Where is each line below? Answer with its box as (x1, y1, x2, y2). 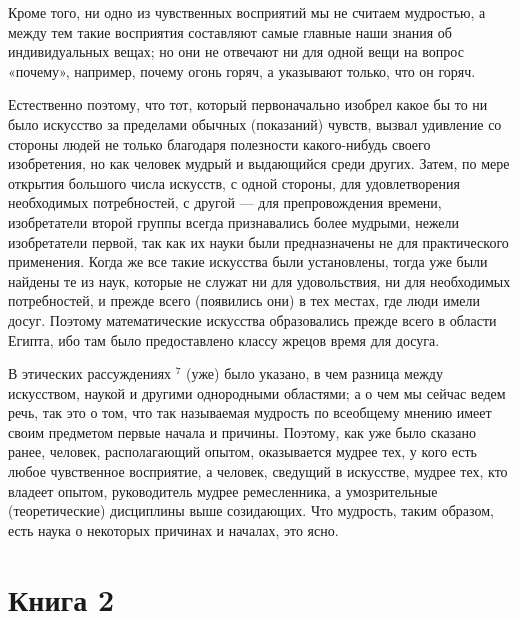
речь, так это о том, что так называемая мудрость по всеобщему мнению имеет (8, 402, 492, 423)
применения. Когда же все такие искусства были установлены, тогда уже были (8, 251, 488, 272)
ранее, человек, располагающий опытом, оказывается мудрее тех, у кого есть (8, 441, 477, 462)
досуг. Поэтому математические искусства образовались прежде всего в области (8, 309, 497, 330)
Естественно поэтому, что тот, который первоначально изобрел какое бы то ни (8, 94, 488, 115)
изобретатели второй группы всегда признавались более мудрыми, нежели (8, 211, 460, 232)
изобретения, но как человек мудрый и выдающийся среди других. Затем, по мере (8, 153, 510, 174)
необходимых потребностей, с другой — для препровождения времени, (8, 192, 442, 213)
